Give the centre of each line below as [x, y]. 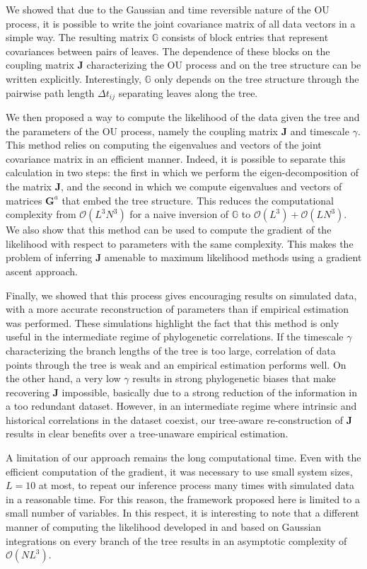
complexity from [41, 214]
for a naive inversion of [179, 214]
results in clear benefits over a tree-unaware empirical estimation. [147, 433]
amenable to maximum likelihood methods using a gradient [233, 257]
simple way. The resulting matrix [77, 37]
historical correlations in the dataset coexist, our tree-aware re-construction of [175, 419]
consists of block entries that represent [245, 37]
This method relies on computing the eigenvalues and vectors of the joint [164, 145]
